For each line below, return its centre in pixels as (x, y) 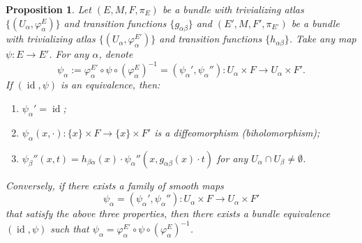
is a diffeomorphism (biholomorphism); (237, 132)
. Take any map (323, 39)
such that (70, 229)
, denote (116, 54)
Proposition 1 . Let (48, 9)
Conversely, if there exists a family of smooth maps (115, 185)
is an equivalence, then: (110, 85)
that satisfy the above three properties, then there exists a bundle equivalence (168, 213)
